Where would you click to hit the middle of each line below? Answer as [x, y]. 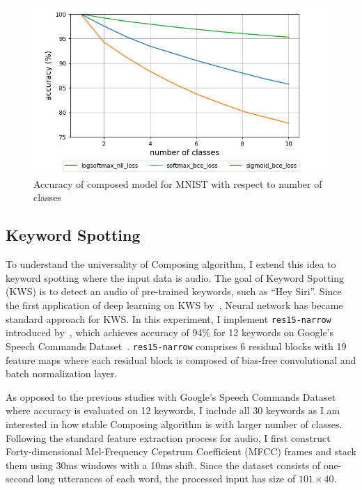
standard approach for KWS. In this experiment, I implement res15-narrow [168, 318]
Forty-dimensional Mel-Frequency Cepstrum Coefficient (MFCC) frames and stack [181, 451]
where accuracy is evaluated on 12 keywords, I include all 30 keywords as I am [173, 410]
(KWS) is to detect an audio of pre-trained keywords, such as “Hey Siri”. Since [174, 291]
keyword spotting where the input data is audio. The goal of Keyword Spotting [175, 277]
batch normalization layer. [62, 373]
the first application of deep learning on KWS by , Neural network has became [174, 305]
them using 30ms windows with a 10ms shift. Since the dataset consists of [163, 465]
